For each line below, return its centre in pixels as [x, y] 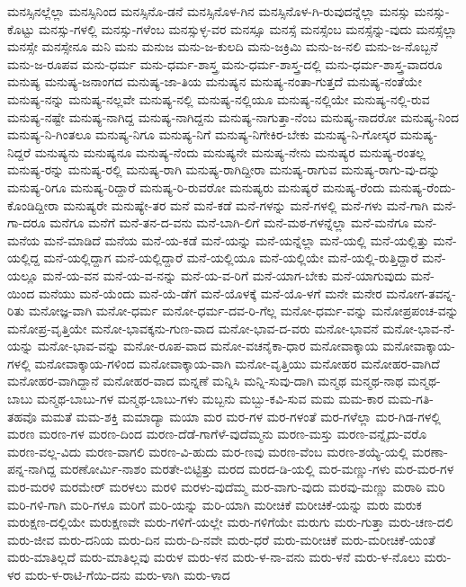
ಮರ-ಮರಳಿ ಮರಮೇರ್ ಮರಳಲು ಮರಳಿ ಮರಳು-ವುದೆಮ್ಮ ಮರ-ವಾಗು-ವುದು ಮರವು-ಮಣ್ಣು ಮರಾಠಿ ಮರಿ [226, 487]
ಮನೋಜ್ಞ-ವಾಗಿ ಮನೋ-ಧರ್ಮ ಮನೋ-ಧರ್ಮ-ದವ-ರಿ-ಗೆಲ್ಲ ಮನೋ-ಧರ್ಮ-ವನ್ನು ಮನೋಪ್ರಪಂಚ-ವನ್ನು [243, 311]
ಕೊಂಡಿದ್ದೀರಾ [33, 205]
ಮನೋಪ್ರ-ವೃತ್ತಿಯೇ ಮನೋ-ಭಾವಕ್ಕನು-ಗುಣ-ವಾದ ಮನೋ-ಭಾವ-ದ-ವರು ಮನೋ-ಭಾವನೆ [193, 328]
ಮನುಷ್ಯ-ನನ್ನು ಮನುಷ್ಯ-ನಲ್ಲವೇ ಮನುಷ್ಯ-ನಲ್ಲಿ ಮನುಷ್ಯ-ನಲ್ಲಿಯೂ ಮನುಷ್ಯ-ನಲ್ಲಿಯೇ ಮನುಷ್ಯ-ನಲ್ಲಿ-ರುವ [219, 98]
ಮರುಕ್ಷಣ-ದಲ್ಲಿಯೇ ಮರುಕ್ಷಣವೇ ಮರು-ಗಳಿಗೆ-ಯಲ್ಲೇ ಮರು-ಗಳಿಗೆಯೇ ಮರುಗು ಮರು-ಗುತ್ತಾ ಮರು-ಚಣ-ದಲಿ [230, 522]
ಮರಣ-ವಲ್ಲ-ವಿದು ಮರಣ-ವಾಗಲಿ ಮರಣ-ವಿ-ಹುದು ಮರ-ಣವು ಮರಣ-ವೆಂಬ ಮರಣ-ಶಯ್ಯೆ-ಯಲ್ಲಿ [208, 451]
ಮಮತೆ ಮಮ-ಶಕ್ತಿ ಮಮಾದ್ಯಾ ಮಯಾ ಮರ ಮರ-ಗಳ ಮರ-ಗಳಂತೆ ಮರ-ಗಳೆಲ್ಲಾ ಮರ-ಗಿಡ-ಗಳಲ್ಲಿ [241, 416]
